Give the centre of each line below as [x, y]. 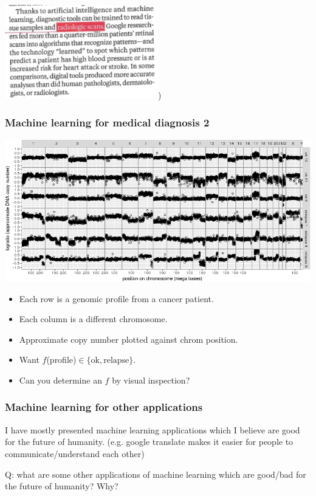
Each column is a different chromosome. [93, 319]
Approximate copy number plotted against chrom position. [129, 339]
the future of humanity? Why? [62, 486]
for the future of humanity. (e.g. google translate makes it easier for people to [149, 442]
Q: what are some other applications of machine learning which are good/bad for [156, 474]
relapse [116, 361]
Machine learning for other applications [104, 407]
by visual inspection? [151, 380]
